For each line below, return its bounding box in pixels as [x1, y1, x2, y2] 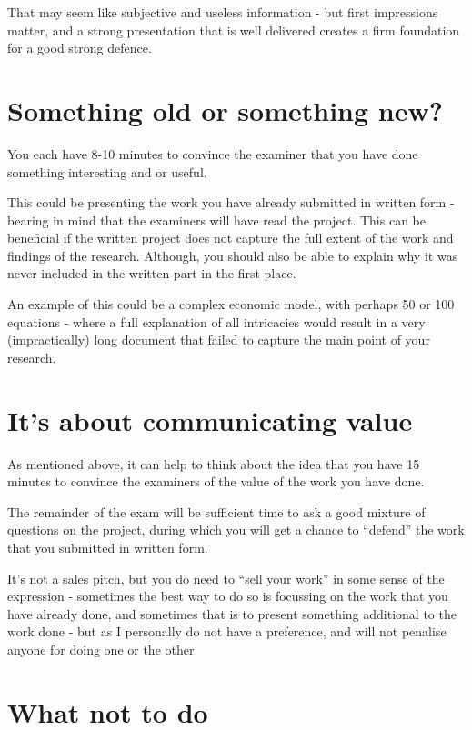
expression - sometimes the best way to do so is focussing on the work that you [7, 586, 448, 605]
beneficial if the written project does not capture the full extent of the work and [7, 228, 454, 247]
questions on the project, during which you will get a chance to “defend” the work [7, 520, 465, 539]
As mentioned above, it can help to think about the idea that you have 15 [7, 454, 420, 473]
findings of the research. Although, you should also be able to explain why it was [7, 245, 458, 265]
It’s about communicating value [7, 401, 413, 438]
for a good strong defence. [7, 38, 152, 57]
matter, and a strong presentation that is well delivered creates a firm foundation [7, 20, 460, 39]
